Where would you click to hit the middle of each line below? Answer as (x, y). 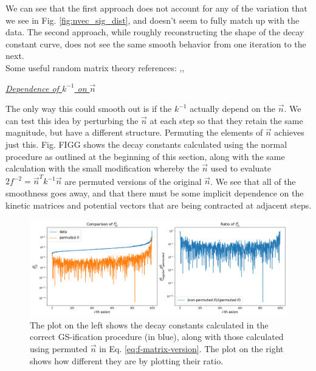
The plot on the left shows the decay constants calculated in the (149, 324)
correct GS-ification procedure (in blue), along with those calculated (157, 337)
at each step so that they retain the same (226, 120)
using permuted (59, 348)
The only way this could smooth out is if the (89, 109)
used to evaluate (241, 168)
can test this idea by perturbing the (72, 120)
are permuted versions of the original (133, 181)
